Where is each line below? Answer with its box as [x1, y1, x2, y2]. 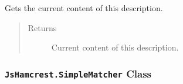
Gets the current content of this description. [5, 2, 163, 14]
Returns [28, 21, 57, 33]
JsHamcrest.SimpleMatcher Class [5, 66, 152, 80]
